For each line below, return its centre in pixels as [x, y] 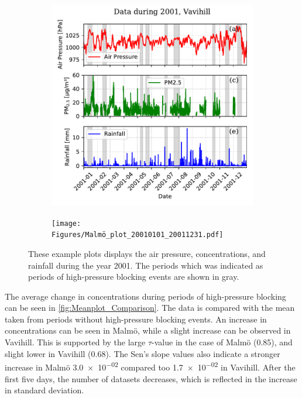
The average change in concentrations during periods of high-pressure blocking [145, 296]
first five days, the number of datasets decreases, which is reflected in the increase [151, 378]
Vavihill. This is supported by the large [75, 342]
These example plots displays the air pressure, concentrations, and [147, 253]
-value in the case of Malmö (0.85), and [222, 342]
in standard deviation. [44, 390]
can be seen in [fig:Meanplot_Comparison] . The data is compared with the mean [150, 308]
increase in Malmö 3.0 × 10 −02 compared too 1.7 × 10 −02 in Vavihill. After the [150, 366]
